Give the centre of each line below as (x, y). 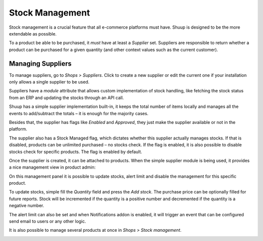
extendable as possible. (33, 34)
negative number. (27, 206)
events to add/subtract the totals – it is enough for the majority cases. (79, 113)
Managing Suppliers (40, 63)
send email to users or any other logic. (47, 222)
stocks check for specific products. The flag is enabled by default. (75, 152)
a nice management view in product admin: (52, 167)
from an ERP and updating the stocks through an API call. (66, 98)
